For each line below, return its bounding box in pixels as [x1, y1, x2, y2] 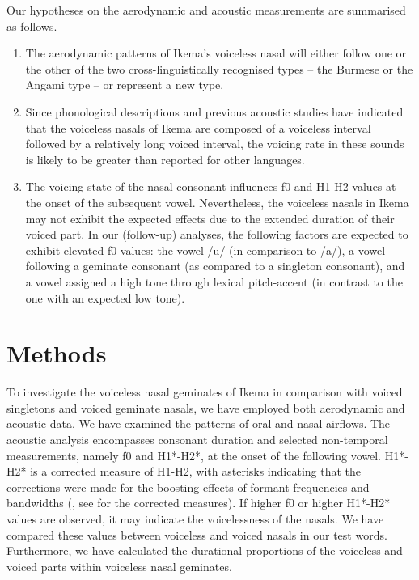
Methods [6, 337, 107, 370]
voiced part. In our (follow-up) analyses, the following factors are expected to [25, 226, 408, 243]
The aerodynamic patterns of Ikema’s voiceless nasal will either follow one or [25, 44, 407, 61]
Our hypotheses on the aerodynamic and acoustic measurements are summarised [6, 2, 406, 18]
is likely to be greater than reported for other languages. [25, 150, 305, 167]
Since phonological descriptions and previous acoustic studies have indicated [25, 103, 404, 120]
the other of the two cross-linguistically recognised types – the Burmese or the [25, 60, 413, 77]
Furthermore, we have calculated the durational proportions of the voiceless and [6, 542, 403, 559]
